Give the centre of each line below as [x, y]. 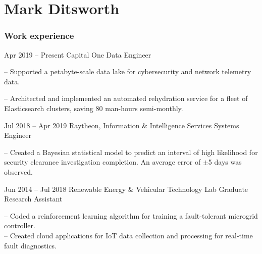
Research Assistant [33, 199]
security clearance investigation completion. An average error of [102, 162]
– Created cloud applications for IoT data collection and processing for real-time [128, 235]
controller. [20, 225]
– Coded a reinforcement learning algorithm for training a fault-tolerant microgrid [131, 215]
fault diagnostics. [31, 245]
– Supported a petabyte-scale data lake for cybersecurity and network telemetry [128, 71]
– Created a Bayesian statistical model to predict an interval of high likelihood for [131, 152]
